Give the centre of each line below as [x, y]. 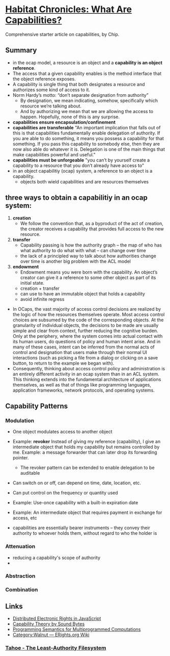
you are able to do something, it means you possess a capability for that [88, 138]
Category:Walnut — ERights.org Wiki [51, 635]
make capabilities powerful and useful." [54, 154]
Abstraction [20, 576]
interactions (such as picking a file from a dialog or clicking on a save [85, 358]
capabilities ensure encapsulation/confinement [64, 122]
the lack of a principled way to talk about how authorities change [88, 256]
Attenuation [20, 546]
